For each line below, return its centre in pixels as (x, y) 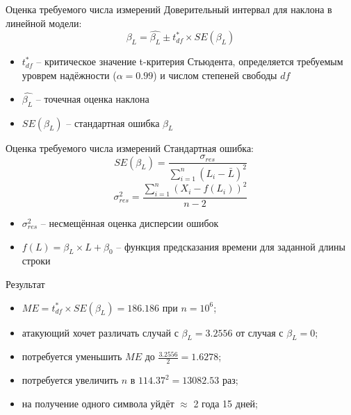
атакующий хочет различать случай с (100, 332)
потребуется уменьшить (72, 356)
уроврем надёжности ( (69, 75)
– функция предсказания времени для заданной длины (231, 246)
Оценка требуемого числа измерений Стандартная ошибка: (130, 147)
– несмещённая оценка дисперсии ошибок (130, 222)
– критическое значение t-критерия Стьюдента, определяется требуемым (190, 61)
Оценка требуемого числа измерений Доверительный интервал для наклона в (169, 9)
